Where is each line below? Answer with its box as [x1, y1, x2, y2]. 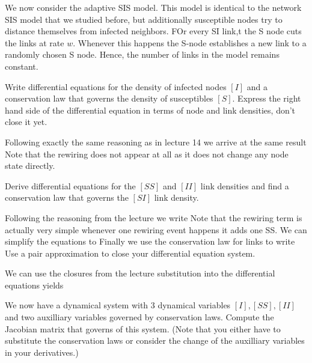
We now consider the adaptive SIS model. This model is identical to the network [5, 1, 302, 13]
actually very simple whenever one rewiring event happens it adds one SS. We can [5, 223, 307, 236]
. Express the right [232, 92, 301, 105]
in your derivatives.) [5, 346, 79, 358]
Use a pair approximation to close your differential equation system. [5, 246, 255, 259]
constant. [5, 59, 38, 72]
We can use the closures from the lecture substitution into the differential [5, 267, 275, 279]
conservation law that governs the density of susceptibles [5, 92, 213, 105]
